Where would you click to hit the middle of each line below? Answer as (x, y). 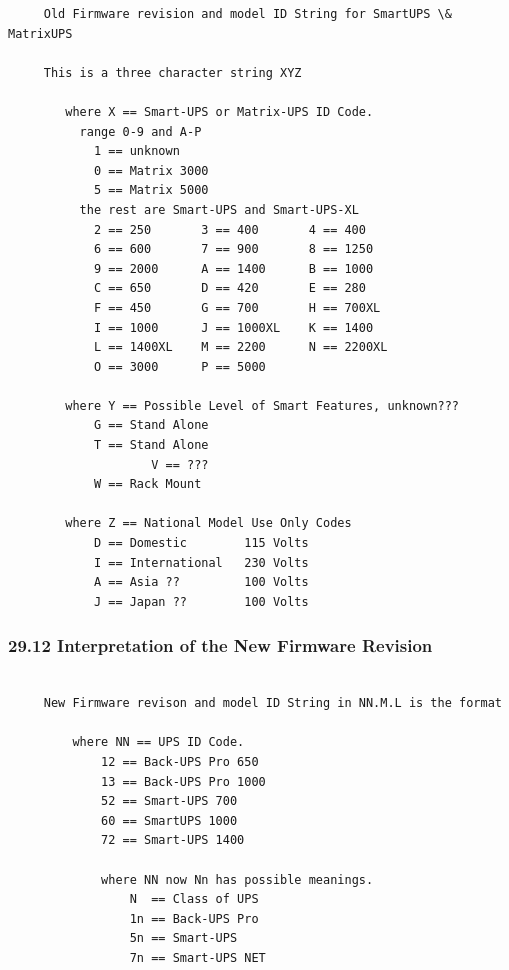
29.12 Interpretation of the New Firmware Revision (220, 645)
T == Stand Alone (151, 445)
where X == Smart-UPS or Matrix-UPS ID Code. (219, 111)
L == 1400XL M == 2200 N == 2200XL (240, 347)
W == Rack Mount (147, 484)
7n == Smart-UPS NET (197, 957)
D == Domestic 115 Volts (201, 543)
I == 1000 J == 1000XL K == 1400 (233, 327)
